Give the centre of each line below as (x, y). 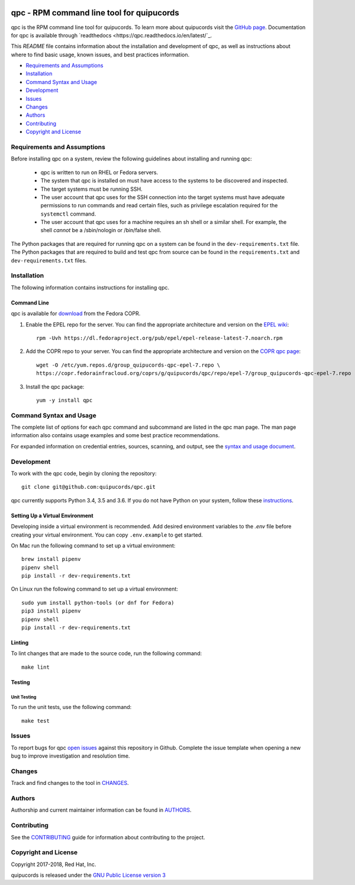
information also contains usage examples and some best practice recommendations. (115, 435)
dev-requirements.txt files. (49, 260)
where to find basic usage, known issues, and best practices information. (100, 54)
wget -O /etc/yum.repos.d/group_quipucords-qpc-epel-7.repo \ (128, 365)
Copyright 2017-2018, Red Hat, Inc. (54, 864)
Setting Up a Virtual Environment (52, 515)
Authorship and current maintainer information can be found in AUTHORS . (101, 810)
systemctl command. (68, 214)
